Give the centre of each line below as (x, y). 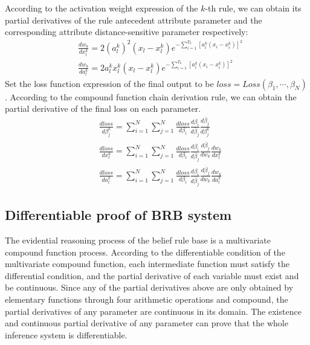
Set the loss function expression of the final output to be (109, 83)
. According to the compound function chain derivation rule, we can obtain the (151, 96)
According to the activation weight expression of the (102, 8)
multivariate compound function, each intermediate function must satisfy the (147, 264)
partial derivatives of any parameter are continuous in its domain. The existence (153, 311)
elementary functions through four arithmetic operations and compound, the (147, 299)
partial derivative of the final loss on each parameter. (103, 108)
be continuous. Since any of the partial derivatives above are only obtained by (149, 287)
